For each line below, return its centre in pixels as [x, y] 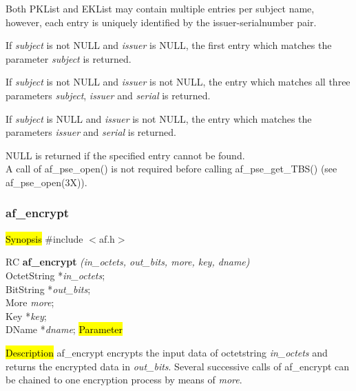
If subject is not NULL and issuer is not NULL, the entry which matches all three [178, 82]
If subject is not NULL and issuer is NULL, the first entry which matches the [169, 45]
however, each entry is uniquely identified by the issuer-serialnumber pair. [161, 22]
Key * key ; [26, 315]
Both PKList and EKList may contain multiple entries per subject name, [160, 8]
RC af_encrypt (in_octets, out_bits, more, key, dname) [128, 262]
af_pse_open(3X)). [46, 182]
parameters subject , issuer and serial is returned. [108, 95]
